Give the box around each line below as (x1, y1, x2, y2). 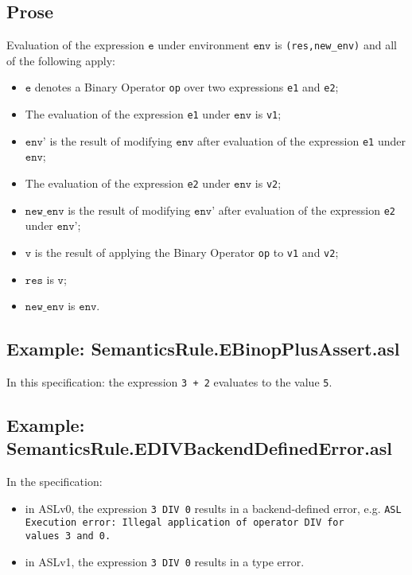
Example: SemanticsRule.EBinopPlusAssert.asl (6, 336, 400, 361)
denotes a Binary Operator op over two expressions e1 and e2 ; (34, 79, 339, 95)
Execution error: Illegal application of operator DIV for (25, 517, 344, 529)
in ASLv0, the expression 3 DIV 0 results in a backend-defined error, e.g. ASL (25, 499, 402, 516)
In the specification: (6, 473, 103, 490)
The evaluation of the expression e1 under (25, 106, 231, 122)
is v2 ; (255, 175, 282, 192)
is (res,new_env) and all (274, 37, 397, 53)
